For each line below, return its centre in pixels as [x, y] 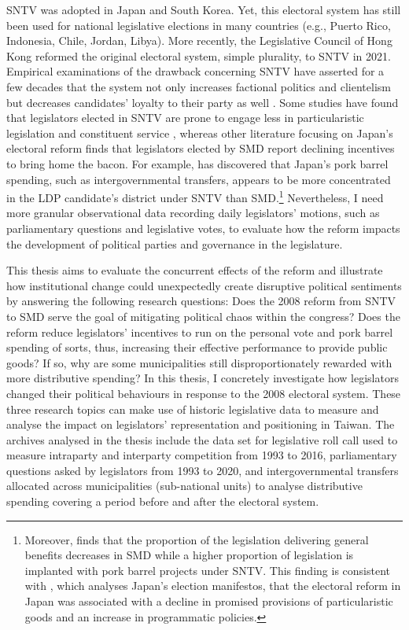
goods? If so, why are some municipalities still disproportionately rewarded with [199, 362]
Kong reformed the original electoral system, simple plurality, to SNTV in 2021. [199, 55]
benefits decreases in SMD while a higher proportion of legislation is [189, 555]
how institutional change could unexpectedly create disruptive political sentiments [204, 285]
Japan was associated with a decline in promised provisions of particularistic [209, 601]
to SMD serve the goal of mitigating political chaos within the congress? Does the [203, 316]
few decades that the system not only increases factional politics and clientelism [199, 86]
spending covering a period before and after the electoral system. [163, 501]
